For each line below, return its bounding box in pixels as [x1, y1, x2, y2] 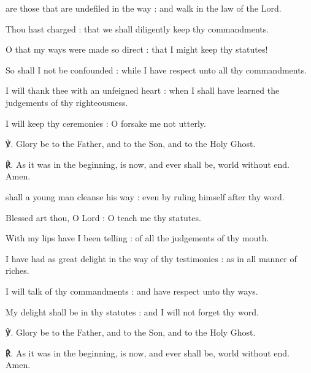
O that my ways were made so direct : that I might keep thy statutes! [6, 43, 268, 56]
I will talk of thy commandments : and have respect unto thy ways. [6, 284, 258, 297]
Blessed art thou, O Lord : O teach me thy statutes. [6, 211, 201, 224]
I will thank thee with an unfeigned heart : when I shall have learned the [6, 84, 280, 97]
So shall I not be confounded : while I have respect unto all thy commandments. [6, 63, 307, 76]
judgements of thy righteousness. [6, 96, 128, 108]
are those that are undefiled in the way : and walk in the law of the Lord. [6, 2, 282, 14]
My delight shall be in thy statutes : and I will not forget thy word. [6, 305, 259, 318]
